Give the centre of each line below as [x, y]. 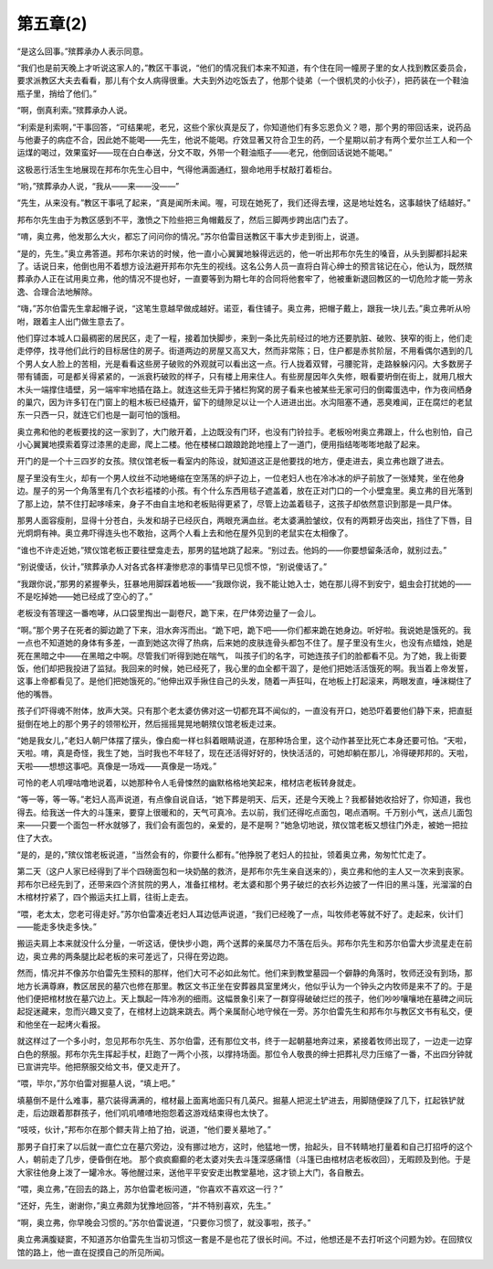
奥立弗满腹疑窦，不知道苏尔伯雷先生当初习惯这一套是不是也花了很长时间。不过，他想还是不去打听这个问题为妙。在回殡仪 [245, 1240]
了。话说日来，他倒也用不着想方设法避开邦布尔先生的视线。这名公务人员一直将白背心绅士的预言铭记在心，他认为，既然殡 [245, 266]
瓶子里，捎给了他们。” [57, 93]
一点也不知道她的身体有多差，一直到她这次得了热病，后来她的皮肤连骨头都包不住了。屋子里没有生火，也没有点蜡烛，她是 [245, 643]
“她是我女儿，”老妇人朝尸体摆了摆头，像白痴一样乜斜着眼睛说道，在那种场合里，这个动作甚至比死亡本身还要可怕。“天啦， [244, 740]
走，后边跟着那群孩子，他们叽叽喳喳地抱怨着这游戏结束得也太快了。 [145, 1113]
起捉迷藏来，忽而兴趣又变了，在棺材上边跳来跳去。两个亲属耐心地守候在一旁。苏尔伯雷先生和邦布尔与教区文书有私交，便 [245, 1011]
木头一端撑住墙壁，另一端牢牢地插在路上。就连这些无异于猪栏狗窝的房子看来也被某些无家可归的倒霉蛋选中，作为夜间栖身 [245, 389]
